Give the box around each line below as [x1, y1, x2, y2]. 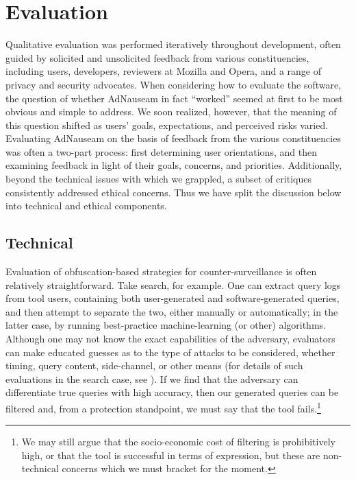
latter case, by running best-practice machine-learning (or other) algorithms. [5, 318, 326, 332]
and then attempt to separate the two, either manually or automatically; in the [5, 304, 338, 318]
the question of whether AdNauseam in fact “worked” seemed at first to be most [5, 91, 343, 105]
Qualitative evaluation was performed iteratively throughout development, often [5, 37, 341, 51]
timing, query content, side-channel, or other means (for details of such [5, 358, 303, 373]
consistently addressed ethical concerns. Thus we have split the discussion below [5, 185, 342, 199]
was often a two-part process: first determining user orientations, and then [5, 144, 317, 159]
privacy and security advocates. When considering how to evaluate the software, [5, 77, 342, 91]
